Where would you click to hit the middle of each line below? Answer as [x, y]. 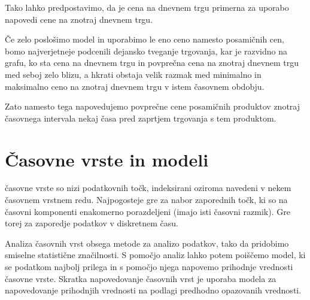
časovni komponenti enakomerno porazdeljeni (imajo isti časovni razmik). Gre [148, 211]
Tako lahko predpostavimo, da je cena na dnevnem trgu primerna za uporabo [147, 7]
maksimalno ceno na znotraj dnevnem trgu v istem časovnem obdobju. [135, 86]
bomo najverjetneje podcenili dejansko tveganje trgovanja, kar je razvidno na [146, 51]
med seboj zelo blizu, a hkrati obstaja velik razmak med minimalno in [133, 74]
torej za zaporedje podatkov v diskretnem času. [92, 223]
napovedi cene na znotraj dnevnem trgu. [79, 19]
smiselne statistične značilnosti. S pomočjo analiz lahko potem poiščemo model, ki [155, 255]
